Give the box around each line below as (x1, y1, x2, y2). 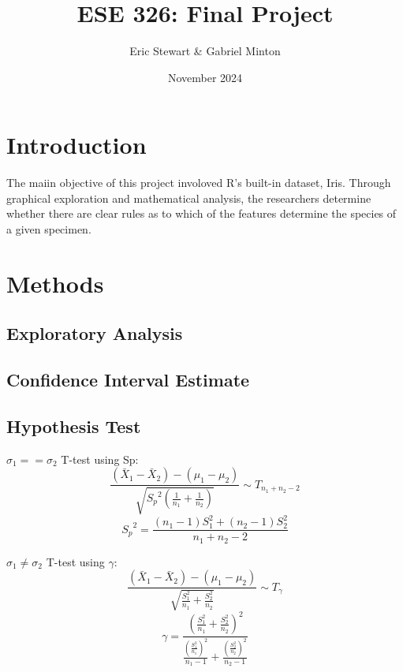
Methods (6, 267, 104, 299)
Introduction (6, 129, 147, 161)
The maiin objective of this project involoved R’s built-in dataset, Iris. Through (6, 174, 391, 191)
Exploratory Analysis (6, 321, 183, 345)
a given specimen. (6, 221, 91, 237)
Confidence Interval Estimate (6, 368, 250, 392)
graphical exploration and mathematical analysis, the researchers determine (6, 189, 371, 206)
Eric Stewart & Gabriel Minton (129, 43, 281, 59)
